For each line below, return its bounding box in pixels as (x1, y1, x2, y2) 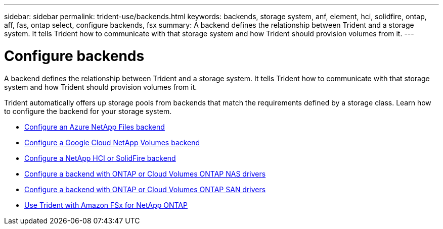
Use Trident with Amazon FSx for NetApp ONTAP (24, 200, 188, 209)
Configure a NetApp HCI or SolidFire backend (24, 153, 176, 162)
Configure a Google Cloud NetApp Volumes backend (24, 138, 200, 147)
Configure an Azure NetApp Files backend (24, 122, 165, 131)
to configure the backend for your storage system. (4, 106, 172, 116)
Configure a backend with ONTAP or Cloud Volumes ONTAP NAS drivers (24, 169, 266, 178)
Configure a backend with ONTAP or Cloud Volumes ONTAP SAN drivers (24, 185, 266, 194)
